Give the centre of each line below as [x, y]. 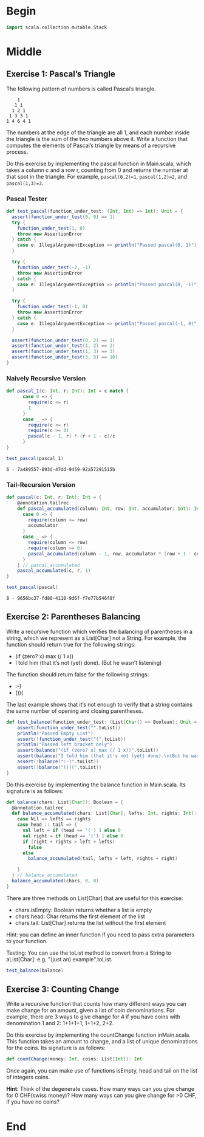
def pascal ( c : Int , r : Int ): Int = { [54, 497]
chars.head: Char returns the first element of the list [80, 916]
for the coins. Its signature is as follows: [56, 1048]
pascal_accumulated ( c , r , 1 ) [54, 571]
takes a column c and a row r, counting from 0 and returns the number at [97, 170]
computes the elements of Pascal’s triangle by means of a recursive [91, 145]
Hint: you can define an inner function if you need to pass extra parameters [100, 935]
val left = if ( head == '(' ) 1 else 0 [71, 831]
